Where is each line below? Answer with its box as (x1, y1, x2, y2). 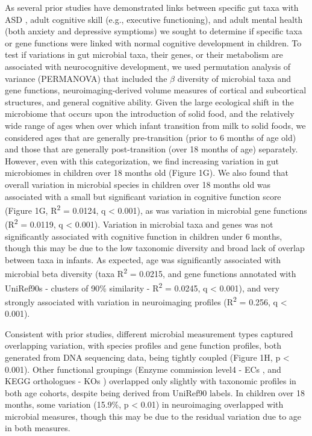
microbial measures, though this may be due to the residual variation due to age (5, 410, 302, 422)
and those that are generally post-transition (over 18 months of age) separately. (5, 143, 298, 155)
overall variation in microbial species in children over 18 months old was (5, 178, 271, 190)
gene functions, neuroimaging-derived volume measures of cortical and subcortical (5, 84, 307, 96)
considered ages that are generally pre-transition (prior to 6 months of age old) (5, 131, 296, 143)
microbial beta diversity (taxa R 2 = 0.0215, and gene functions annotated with (5, 266, 296, 280)
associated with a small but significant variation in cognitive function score (5, 190, 281, 202)
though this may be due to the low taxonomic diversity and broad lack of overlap (5, 241, 305, 254)
